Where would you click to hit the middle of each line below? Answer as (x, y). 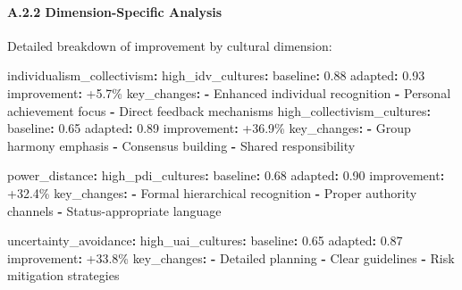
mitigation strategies (63, 275)
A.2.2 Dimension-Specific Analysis (115, 11)
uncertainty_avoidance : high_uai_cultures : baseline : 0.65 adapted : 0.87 (205, 240)
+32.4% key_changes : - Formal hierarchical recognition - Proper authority (212, 192)
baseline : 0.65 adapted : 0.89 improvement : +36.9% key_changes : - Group (209, 128)
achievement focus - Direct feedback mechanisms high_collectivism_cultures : (219, 110)
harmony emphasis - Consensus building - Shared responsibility (181, 145)
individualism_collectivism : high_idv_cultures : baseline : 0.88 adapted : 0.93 (216, 75)
